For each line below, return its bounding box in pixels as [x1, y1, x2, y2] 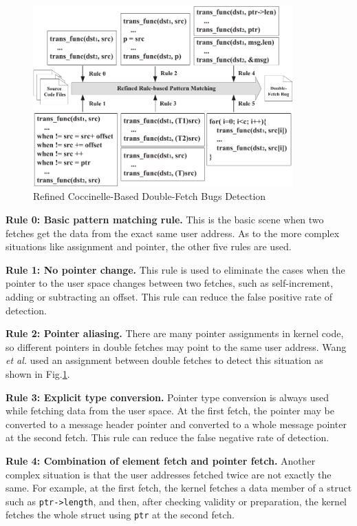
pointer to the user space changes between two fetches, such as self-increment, [6, 276, 334, 290]
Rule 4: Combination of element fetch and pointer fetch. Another [6, 453, 316, 467]
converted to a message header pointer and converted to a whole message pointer [6, 416, 347, 431]
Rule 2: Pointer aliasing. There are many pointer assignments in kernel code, [6, 326, 344, 341]
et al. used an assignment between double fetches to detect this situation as [6, 353, 323, 367]
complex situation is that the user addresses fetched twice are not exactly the [6, 467, 332, 481]
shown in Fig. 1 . [6, 366, 70, 381]
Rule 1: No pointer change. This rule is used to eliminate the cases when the [6, 262, 345, 276]
